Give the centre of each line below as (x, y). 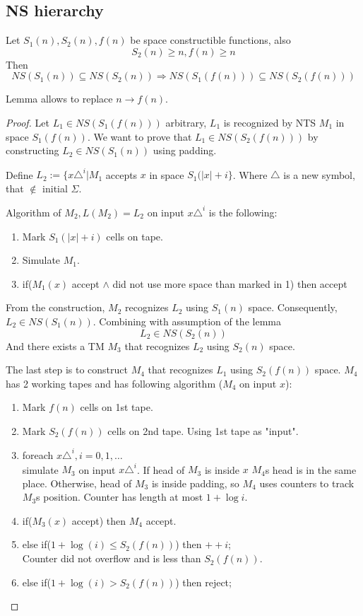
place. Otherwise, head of (77, 483)
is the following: (243, 212)
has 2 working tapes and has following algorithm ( (114, 383)
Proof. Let (28, 122)
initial (55, 188)
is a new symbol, (319, 174)
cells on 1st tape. (117, 407)
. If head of (161, 469)
